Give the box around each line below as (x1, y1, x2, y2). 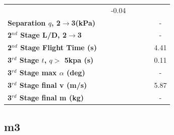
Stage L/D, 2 (20, 30, 67, 40)
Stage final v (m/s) (19, 79, 87, 90)
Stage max (19, 67, 57, 77)
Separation (8, 17, 46, 28)
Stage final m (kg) (19, 92, 84, 102)
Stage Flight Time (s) (20, 42, 97, 53)
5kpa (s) (64, 55, 94, 65)
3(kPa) (71, 17, 95, 28)
